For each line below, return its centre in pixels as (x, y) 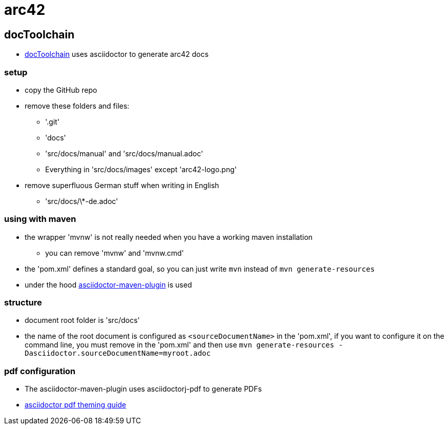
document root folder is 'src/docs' (82, 320)
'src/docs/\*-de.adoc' (82, 201)
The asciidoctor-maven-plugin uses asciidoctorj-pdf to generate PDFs (143, 389)
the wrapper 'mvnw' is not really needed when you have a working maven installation (169, 237)
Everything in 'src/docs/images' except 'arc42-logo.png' (141, 169)
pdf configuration (40, 371)
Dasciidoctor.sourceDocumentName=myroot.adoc (118, 353)
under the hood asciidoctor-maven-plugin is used (108, 284)
